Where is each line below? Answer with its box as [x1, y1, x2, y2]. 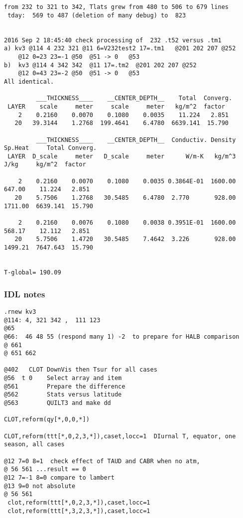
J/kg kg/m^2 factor [4, 161, 86, 168]
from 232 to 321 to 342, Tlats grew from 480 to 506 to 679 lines [4, 3, 229, 10]
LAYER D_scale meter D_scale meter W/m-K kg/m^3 [7, 152, 236, 160]
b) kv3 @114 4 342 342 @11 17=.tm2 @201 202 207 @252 [4, 61, 197, 69]
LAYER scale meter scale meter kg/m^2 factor [7, 103, 225, 110]
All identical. [4, 78, 54, 85]
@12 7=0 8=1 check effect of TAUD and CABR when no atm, [4, 457, 200, 465]
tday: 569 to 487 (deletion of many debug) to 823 [7, 11, 186, 19]
